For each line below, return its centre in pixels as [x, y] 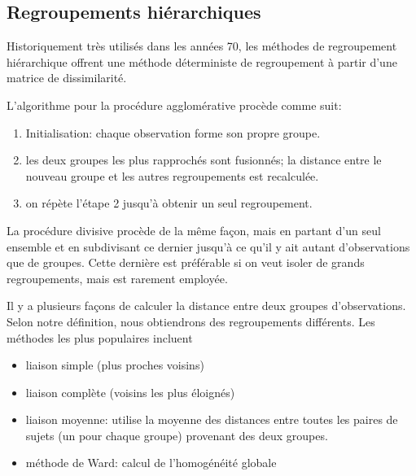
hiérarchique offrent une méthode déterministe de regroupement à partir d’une [202, 61]
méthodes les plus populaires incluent [100, 337]
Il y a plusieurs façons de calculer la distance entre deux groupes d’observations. [206, 306]
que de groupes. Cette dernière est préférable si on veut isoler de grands [186, 262]
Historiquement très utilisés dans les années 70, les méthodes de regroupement [202, 46]
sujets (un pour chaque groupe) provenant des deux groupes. [177, 435]
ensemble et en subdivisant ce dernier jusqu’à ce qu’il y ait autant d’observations [208, 246]
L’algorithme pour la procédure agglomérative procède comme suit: [174, 105]
